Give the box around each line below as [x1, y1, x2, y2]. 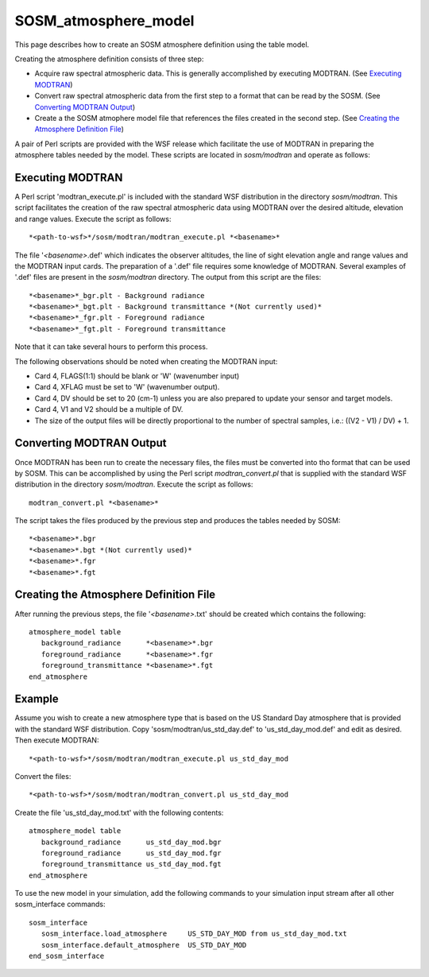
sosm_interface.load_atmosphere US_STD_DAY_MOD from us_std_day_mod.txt [41, 929, 347, 938]
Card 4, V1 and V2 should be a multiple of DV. [34, 405, 184, 414]
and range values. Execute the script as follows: [14, 214, 172, 223]
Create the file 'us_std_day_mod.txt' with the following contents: [14, 808, 224, 817]
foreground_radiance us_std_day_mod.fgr [41, 848, 222, 858]
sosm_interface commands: [14, 899, 106, 909]
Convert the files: [14, 771, 71, 781]
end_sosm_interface [29, 952, 105, 961]
